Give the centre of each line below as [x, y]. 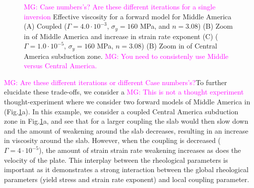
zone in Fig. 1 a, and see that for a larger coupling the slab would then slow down [126, 121]
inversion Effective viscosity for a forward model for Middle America [128, 16]
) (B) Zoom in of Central [179, 46]
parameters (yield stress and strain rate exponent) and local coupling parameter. [127, 179]
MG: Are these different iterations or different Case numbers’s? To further [116, 82]
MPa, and [155, 26]
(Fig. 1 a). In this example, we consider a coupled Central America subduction [121, 111]
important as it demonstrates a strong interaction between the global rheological [126, 169]
